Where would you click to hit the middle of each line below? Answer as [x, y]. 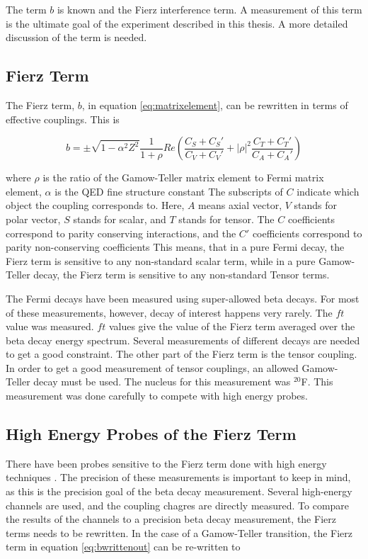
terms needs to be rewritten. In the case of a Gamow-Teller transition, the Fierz [179, 532]
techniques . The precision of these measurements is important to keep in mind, [178, 477]
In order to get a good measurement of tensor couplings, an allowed [152, 367]
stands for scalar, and [120, 219]
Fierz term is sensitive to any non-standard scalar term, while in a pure [161, 260]
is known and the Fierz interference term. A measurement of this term [209, 9]
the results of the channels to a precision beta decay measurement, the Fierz [171, 519]
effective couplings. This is [63, 119]
